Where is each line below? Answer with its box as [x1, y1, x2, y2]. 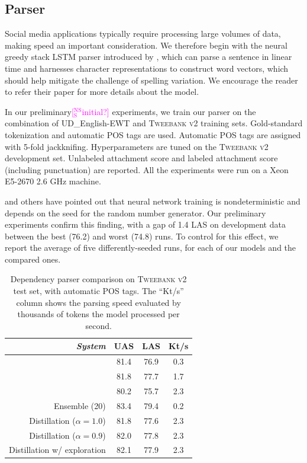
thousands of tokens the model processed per [17, 308, 180, 320]
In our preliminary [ [5, 105, 74, 117]
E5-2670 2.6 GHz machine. [5, 175, 101, 187]
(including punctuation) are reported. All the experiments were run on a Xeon [5, 163, 289, 175]
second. [85, 319, 112, 331]
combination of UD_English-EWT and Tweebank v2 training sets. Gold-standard [5, 117, 303, 129]
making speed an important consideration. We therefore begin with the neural [5, 39, 287, 51]
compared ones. [5, 253, 61, 265]
